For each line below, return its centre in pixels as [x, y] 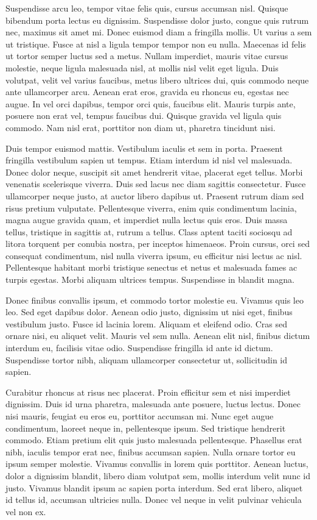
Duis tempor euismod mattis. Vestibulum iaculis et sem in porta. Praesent [144, 148]
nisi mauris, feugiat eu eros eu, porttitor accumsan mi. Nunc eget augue [140, 416]
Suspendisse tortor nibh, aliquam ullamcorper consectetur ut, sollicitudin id [147, 359]
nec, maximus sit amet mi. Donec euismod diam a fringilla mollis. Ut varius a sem [159, 32]
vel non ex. [26, 511]
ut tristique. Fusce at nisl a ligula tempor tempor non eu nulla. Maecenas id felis [156, 44]
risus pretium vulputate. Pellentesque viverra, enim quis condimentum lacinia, [151, 208]
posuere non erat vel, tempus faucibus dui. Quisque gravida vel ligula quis [144, 116]
